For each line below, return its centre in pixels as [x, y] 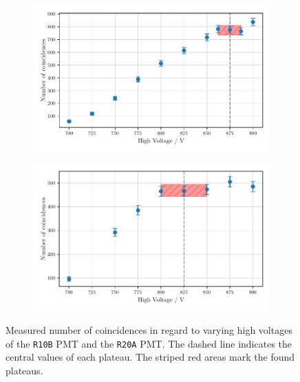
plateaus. [24, 370]
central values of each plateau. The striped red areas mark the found [150, 357]
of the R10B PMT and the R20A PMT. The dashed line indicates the [149, 343]
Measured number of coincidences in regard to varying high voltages [149, 330]
